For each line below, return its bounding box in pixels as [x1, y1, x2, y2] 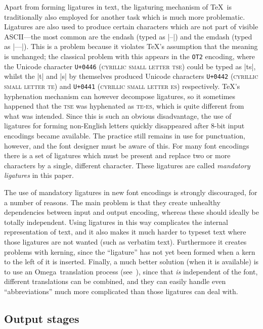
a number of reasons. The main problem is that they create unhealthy [4, 197, 221, 207]
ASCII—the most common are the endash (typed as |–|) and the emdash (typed [4, 31, 252, 41]
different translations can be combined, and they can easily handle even [4, 276, 226, 287]
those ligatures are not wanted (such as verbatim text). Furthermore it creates [4, 236, 247, 247]
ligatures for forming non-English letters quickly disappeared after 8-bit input [4, 120, 245, 131]
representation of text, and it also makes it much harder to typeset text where [4, 226, 246, 237]
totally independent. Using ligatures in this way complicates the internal [4, 216, 228, 227]
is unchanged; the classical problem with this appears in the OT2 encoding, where [4, 51, 255, 61]
